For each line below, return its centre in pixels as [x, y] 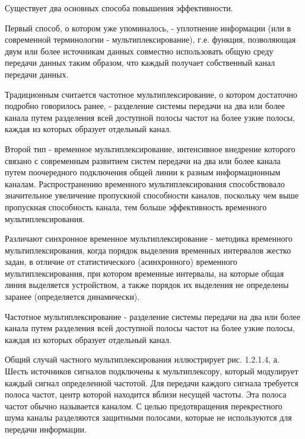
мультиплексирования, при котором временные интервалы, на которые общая [144, 273]
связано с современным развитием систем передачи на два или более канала [143, 160]
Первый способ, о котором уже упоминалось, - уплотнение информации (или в [148, 28]
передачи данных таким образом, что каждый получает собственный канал [140, 63]
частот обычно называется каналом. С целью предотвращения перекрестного [144, 406]
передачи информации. [46, 429]
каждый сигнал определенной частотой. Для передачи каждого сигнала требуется [152, 382]
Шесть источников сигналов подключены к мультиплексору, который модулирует [152, 371]
